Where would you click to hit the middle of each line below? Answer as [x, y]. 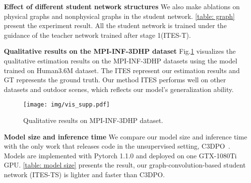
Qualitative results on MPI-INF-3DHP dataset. [93, 120]
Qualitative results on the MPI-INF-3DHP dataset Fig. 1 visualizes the [120, 51]
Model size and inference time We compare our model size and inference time [125, 136]
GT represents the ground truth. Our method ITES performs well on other [115, 80]
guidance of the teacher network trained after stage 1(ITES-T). [97, 35]
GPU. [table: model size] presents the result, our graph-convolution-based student [125, 165]
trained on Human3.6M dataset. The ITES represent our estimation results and [122, 70]
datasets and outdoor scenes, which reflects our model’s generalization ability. [119, 89]
